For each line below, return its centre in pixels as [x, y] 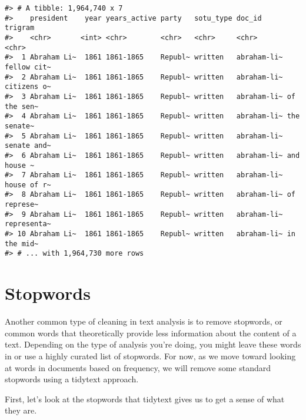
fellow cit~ [28, 67]
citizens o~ [28, 87]
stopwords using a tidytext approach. [72, 379]
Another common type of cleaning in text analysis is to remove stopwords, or [144, 321]
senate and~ [28, 146]
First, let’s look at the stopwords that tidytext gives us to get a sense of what [145, 398]
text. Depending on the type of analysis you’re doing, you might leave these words [153, 344]
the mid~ [22, 244]
